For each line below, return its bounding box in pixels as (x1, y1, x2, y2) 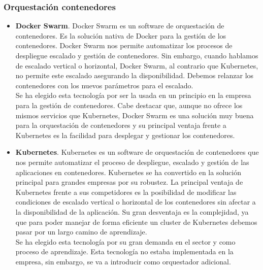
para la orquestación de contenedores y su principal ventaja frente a (15, 120, 226, 130)
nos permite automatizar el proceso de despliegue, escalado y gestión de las (15, 156, 249, 167)
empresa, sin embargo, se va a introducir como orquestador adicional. (15, 256, 231, 266)
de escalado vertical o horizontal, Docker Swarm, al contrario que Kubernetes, (15, 60, 258, 71)
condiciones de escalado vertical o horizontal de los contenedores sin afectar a (15, 196, 256, 207)
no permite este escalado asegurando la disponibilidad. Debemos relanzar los (15, 70, 254, 81)
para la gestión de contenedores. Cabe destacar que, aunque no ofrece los (15, 99, 243, 110)
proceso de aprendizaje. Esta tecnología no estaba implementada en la (15, 246, 234, 257)
